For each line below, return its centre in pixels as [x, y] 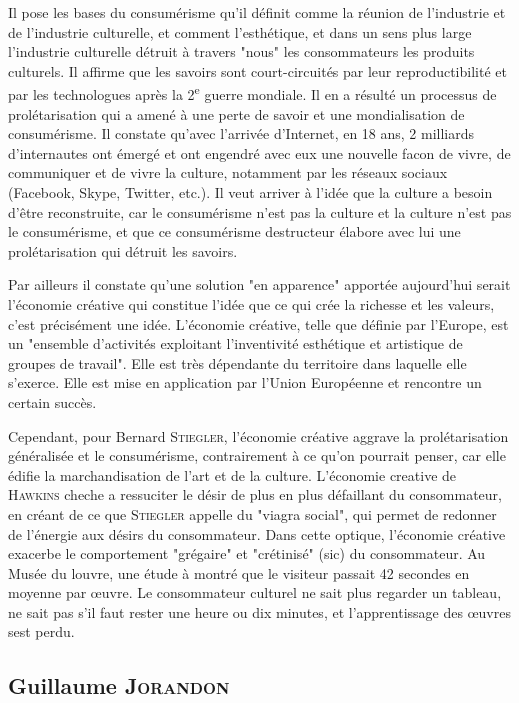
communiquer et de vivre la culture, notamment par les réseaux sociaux [228, 172]
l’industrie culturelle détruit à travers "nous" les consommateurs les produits [241, 51]
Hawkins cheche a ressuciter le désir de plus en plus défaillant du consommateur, [255, 494]
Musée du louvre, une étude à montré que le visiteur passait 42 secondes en [239, 572]
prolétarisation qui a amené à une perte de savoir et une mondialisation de [236, 113]
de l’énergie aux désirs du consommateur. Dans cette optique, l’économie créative [257, 533]
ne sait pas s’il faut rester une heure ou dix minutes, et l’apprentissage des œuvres [259, 611]
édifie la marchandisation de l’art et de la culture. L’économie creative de [232, 474]
